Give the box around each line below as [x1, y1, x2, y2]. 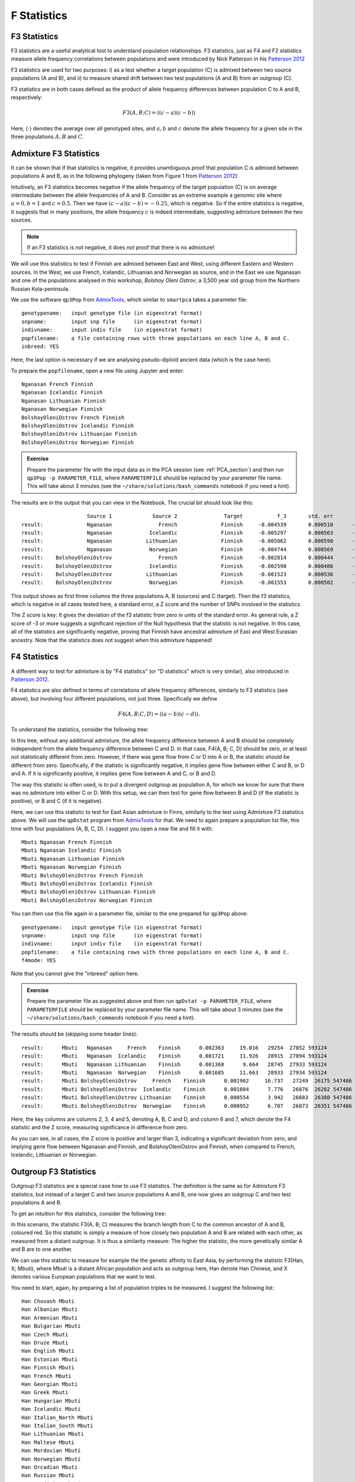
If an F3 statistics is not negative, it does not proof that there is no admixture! [27, 244, 215, 251]
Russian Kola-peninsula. [11, 285, 70, 292]
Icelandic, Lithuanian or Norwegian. [11, 1151, 98, 1158]
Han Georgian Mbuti [21, 1381, 78, 1387]
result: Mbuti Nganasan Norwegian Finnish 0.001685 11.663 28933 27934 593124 [21, 1069, 328, 1076]
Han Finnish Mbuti [21, 1364, 75, 1371]
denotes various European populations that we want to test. [11, 1273, 156, 1280]
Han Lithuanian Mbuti [21, 1430, 84, 1438]
